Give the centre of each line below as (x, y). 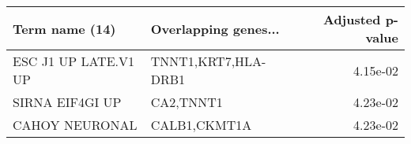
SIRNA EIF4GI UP (67, 102)
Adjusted (352, 19)
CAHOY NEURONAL (75, 125)
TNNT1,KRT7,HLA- (208, 61)
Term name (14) (64, 28)
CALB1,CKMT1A (201, 125)
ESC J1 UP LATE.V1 (74, 61)
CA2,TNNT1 (187, 102)
